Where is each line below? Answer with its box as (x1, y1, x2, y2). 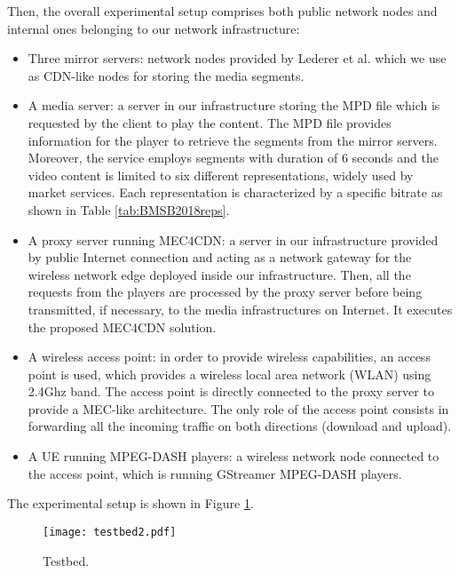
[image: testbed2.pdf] (43, 525, 177, 538)
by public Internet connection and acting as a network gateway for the (28, 248, 412, 267)
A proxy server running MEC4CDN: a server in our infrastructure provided (28, 230, 439, 249)
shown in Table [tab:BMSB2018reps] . (28, 200, 230, 219)
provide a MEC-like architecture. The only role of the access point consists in (28, 399, 449, 418)
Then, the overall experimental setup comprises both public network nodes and (7, 2, 438, 20)
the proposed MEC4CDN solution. (28, 317, 217, 336)
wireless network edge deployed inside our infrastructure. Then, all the (28, 265, 411, 283)
